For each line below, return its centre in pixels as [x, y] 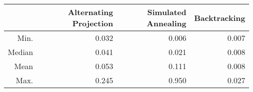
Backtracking [220, 18]
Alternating [90, 12]
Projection [93, 23]
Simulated [167, 12]
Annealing [166, 23]
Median [21, 52]
